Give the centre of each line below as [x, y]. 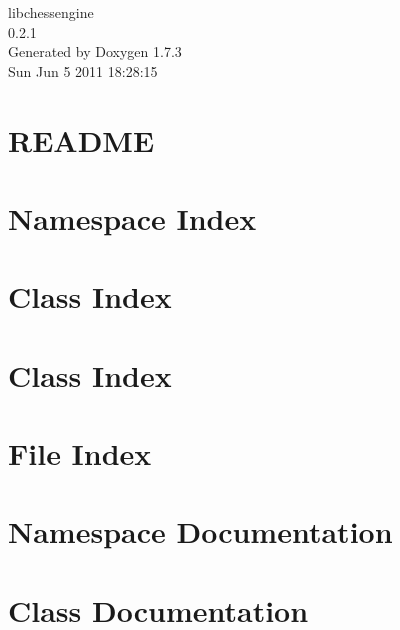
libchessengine [51, 12]
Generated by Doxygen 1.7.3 [95, 51]
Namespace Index [132, 217]
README [81, 139]
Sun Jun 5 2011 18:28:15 [83, 70]
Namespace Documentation [200, 531]
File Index [80, 453]
